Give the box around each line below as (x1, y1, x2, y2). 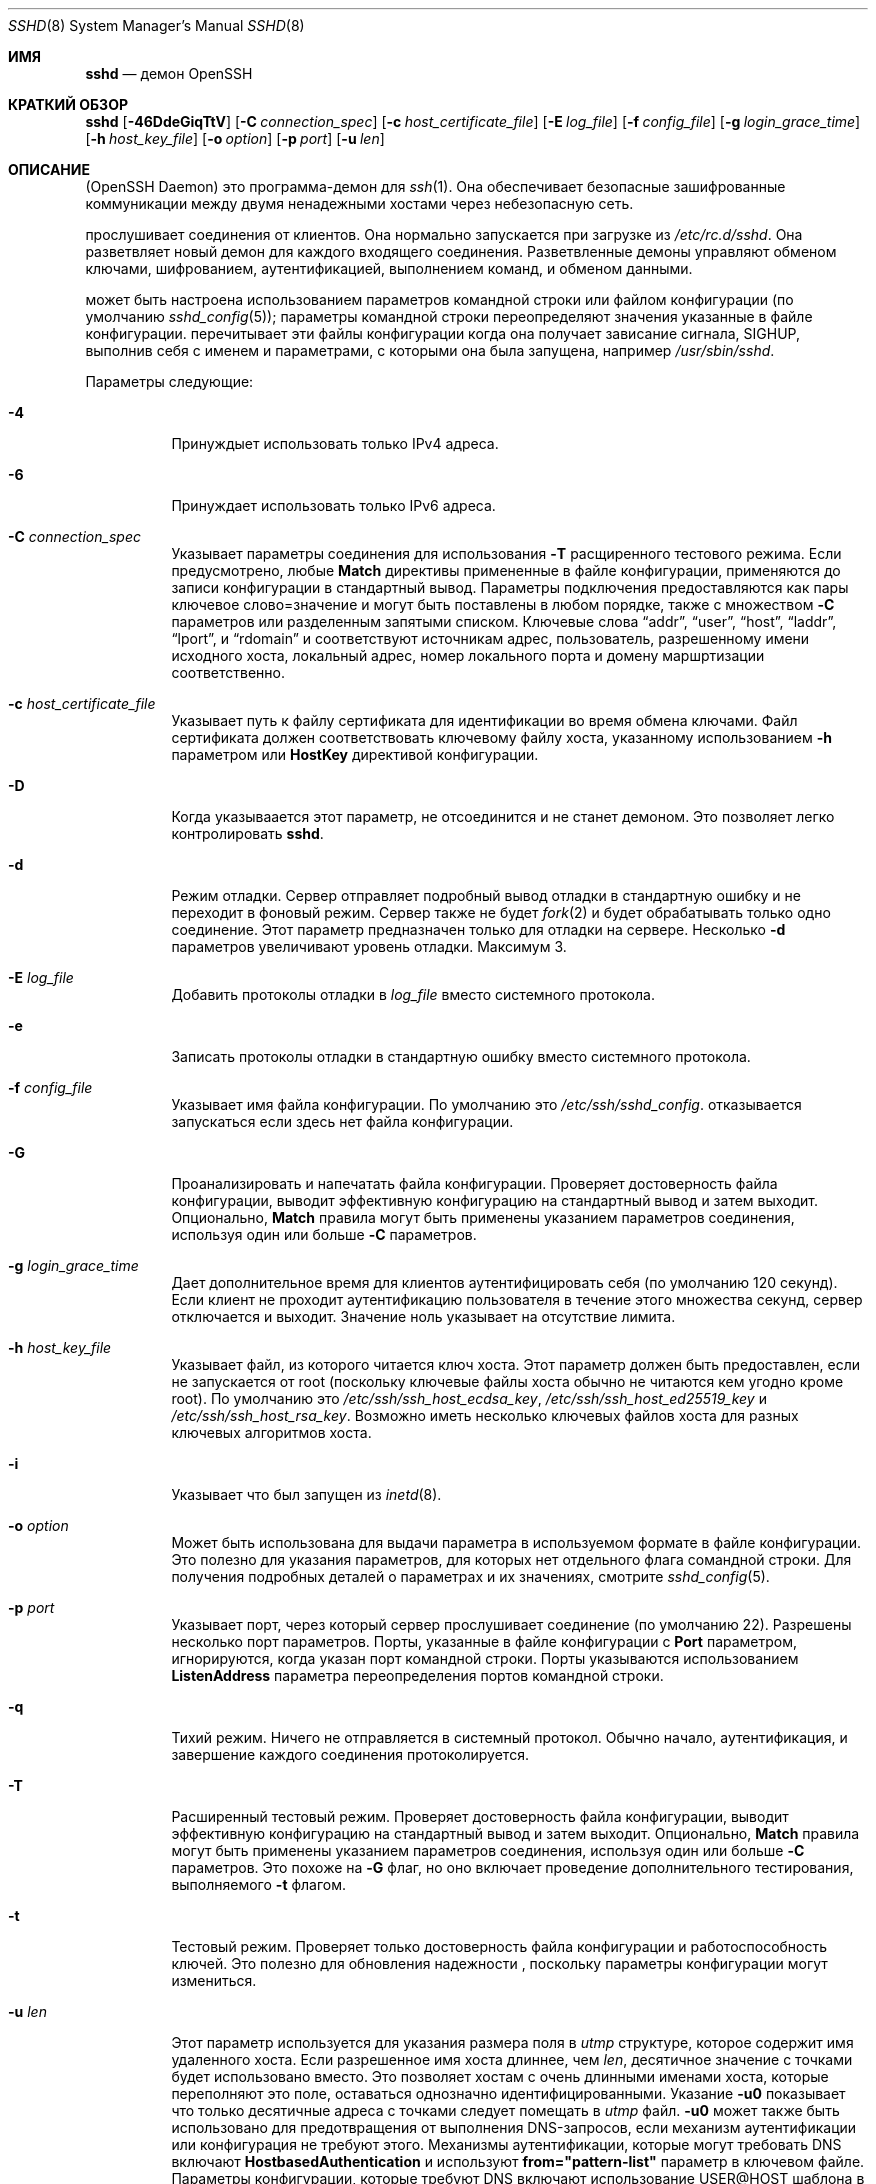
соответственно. (171, 664, 285, 681)
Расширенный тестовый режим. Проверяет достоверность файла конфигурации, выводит (171, 1808, 789, 1825)
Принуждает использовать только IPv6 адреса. (171, 497, 496, 514)
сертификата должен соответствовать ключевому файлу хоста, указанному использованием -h (171, 729, 832, 746)
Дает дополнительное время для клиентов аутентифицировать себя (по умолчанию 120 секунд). (171, 1274, 838, 1291)
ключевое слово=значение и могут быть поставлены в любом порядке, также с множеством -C (171, 596, 835, 613)
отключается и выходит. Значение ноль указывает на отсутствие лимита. (171, 1308, 676, 1325)
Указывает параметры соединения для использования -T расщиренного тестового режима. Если (171, 545, 842, 562)
